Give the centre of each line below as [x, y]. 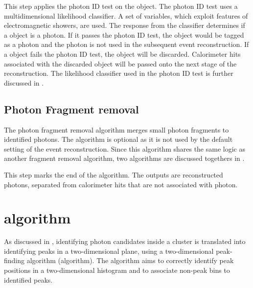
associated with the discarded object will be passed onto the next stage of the [120, 63]
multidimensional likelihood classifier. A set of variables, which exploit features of [126, 15]
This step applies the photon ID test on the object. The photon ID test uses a [121, 6]
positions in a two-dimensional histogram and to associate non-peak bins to [117, 270]
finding [14, 260]
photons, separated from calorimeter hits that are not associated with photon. [121, 184]
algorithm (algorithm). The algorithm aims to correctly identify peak [130, 260]
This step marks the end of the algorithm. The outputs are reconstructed [114, 174]
